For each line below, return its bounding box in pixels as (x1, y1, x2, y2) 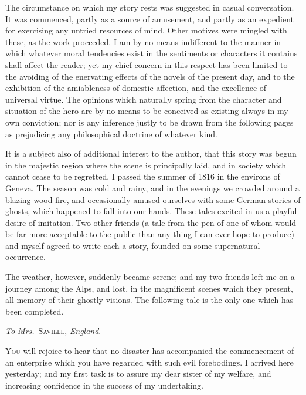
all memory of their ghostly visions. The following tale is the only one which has (5, 293, 294, 306)
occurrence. (5, 251, 46, 263)
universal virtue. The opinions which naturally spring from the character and (5, 93, 282, 105)
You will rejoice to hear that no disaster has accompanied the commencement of (5, 345, 294, 357)
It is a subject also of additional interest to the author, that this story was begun (5, 147, 297, 160)
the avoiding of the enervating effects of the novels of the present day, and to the (5, 70, 295, 82)
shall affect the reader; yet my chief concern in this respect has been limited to (5, 58, 288, 70)
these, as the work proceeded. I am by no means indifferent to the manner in (5, 35, 281, 48)
